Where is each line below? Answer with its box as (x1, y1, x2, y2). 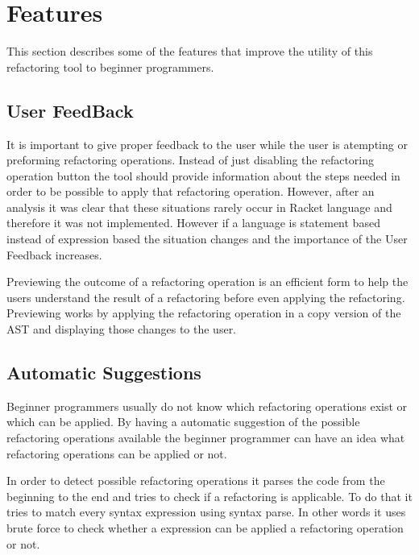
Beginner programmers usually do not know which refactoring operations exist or (6, 397, 408, 414)
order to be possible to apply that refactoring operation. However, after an (6, 183, 375, 200)
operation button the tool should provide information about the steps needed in (6, 167, 400, 184)
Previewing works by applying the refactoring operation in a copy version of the (6, 304, 401, 321)
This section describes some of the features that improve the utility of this (6, 43, 373, 60)
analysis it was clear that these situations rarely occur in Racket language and (6, 198, 392, 215)
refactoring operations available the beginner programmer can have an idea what (6, 429, 405, 446)
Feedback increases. (6, 246, 102, 263)
